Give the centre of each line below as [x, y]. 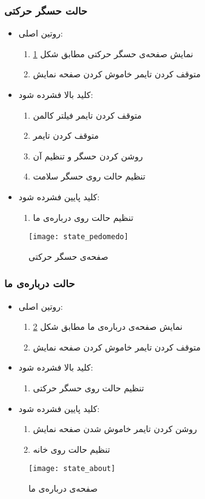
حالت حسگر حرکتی [46, 10]
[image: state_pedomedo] [79, 237]
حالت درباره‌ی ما [40, 283]
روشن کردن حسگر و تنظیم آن [88, 155]
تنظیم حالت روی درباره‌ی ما [83, 217]
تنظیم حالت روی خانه [72, 449]
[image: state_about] [72, 469]
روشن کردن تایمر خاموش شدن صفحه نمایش [115, 429]
